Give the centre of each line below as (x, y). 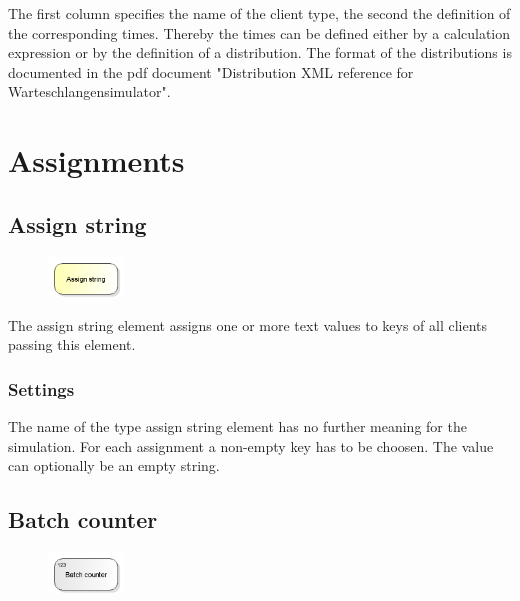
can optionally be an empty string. (114, 465)
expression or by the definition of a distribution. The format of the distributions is (260, 52)
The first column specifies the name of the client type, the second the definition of (259, 13)
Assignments (96, 160)
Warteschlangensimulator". (89, 91)
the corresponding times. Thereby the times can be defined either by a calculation (259, 32)
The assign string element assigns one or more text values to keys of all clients (248, 324)
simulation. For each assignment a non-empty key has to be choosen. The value (251, 445)
